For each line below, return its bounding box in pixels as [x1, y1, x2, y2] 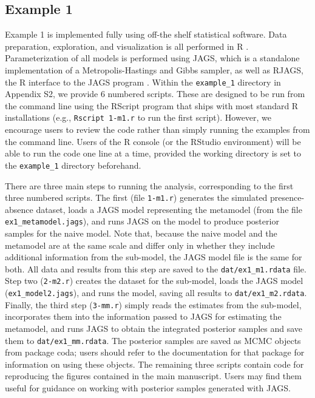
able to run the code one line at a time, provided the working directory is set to [5, 147, 301, 160]
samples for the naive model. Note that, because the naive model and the [5, 227, 277, 240]
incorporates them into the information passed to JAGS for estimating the [5, 310, 282, 323]
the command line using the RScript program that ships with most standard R [5, 99, 299, 112]
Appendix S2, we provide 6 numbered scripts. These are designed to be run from [5, 87, 305, 100]
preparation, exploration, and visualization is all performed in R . [5, 39, 249, 52]
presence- [270, 191, 305, 204]
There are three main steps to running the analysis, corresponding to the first [5, 179, 294, 192]
